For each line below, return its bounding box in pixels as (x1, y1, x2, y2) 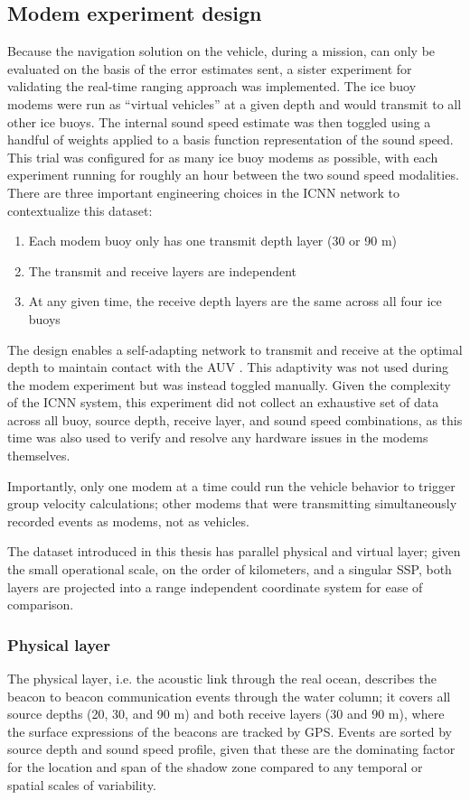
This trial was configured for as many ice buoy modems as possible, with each (7, 147, 438, 166)
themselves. (7, 446, 70, 465)
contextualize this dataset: (7, 200, 153, 219)
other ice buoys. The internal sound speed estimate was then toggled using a (7, 112, 431, 131)
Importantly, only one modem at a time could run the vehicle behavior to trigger (7, 476, 456, 495)
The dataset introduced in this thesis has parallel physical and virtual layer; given (7, 542, 461, 561)
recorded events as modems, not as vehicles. (7, 511, 249, 530)
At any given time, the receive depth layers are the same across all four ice (28, 292, 442, 311)
